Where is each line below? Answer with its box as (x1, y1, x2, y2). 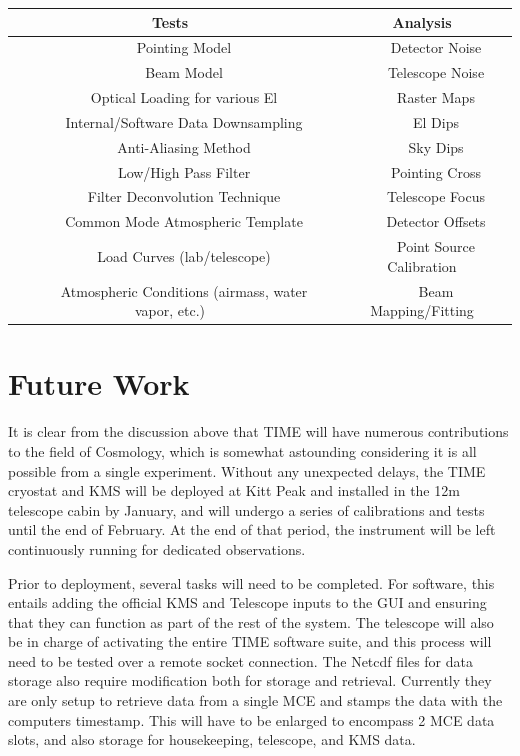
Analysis (392, 11, 452, 32)
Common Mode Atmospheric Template (65, 211, 303, 232)
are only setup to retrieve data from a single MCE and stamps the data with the (8, 690, 503, 711)
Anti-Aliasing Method (117, 136, 251, 157)
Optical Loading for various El (90, 87, 278, 108)
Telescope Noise (387, 62, 485, 83)
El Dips (413, 111, 459, 132)
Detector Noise (390, 37, 482, 58)
